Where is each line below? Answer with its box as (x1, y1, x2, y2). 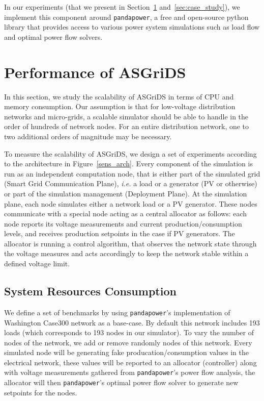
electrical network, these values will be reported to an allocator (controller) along (4, 357, 257, 367)
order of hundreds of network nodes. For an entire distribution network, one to (4, 121, 249, 132)
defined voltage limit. (4, 258, 70, 269)
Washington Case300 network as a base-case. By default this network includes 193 (4, 317, 260, 328)
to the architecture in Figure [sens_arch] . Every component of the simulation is (4, 158, 253, 169)
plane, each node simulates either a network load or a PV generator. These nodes (4, 198, 257, 209)
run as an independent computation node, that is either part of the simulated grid (4, 168, 260, 179)
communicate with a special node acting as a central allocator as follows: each (4, 208, 247, 219)
